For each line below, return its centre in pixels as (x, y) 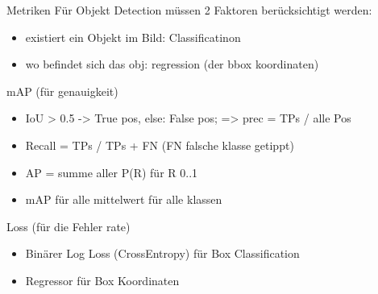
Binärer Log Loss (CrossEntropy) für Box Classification (162, 253)
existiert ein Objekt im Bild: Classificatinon (133, 37)
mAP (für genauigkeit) (62, 91)
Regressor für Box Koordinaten (102, 280)
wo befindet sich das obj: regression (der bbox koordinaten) (172, 64)
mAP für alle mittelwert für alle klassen (124, 199)
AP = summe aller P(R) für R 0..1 (112, 172)
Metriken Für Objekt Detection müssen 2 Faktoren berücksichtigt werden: (189, 10)
